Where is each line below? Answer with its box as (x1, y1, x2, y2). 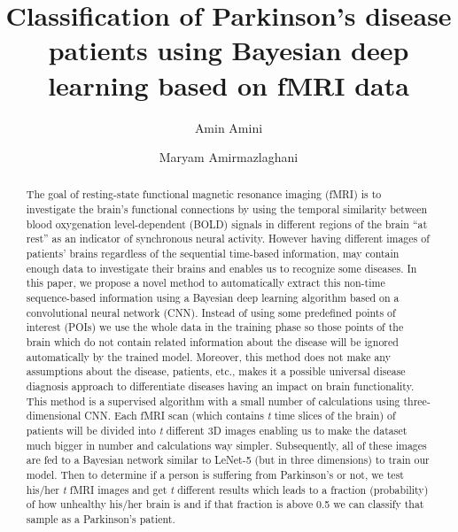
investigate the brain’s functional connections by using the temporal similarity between (26, 202, 428, 217)
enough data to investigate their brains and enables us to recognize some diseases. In (26, 260, 417, 275)
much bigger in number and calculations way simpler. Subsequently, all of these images (26, 437, 427, 452)
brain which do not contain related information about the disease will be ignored (26, 335, 399, 350)
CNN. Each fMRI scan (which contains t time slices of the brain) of (84, 408, 396, 423)
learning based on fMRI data (48, 66, 409, 103)
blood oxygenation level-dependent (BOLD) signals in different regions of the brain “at (26, 216, 428, 231)
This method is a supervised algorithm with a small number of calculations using (26, 393, 400, 408)
